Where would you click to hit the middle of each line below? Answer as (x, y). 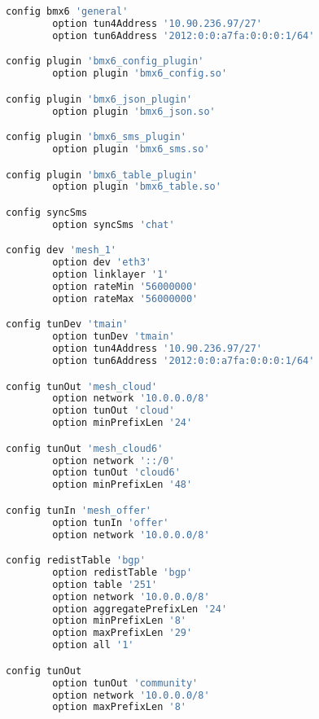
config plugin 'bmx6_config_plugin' (105, 61)
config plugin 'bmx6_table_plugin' (102, 175)
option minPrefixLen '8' (119, 621)
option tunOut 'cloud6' (116, 473)
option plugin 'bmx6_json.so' (134, 111)
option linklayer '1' (111, 275)
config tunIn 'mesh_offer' (79, 510)
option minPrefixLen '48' (122, 485)
